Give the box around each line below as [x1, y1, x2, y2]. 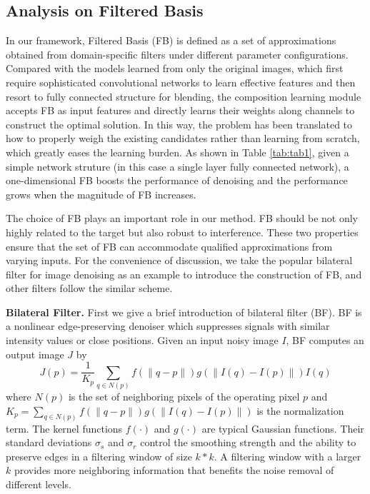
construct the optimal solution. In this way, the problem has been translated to [6, 116, 353, 131]
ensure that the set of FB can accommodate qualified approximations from [6, 238, 333, 253]
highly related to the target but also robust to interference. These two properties [6, 224, 359, 239]
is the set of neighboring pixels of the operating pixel [68, 389, 300, 404]
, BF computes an [286, 333, 364, 348]
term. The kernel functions [6, 420, 123, 435]
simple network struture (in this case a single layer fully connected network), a [6, 158, 349, 173]
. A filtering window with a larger [214, 448, 361, 463]
